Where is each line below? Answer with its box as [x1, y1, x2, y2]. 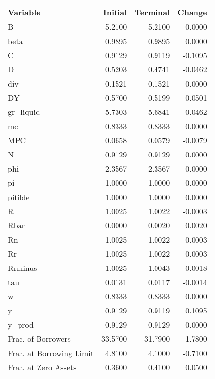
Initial [103, 6, 127, 18]
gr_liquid [8, 106, 40, 117]
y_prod [8, 319, 34, 330]
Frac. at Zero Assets [8, 361, 77, 373]
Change [177, 6, 207, 18]
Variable [8, 6, 40, 18]
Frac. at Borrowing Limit [8, 347, 94, 358]
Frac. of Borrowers [8, 333, 71, 344]
